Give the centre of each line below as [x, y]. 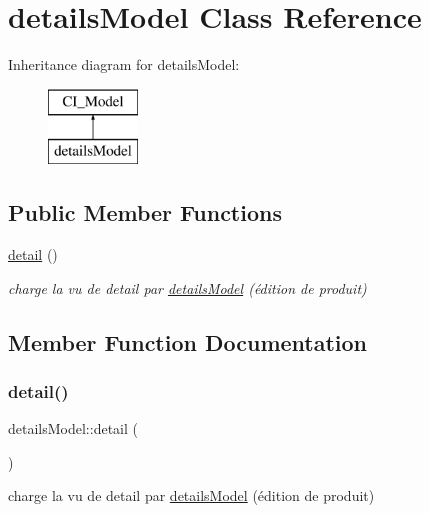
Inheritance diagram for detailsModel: [124, 64]
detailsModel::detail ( [73, 428]
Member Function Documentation [188, 341]
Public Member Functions [145, 212]
